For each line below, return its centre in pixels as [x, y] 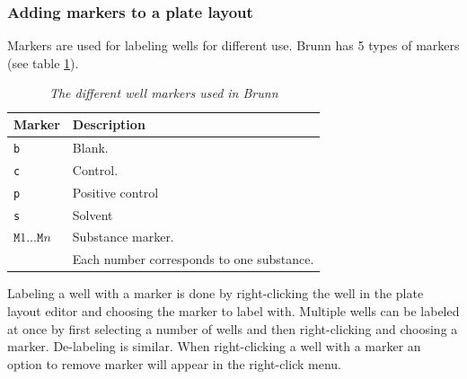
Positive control [115, 192]
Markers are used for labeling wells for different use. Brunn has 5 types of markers [233, 45]
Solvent [93, 214]
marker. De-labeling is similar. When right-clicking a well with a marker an [214, 346]
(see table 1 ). [43, 62]
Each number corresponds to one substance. [193, 259]
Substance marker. [123, 237]
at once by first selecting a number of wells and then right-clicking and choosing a [233, 328]
